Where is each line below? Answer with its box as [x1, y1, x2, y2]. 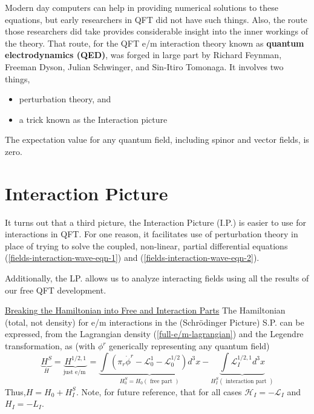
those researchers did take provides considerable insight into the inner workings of [5, 25, 308, 38]
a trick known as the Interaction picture [19, 113, 168, 125]
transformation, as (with [5, 340, 96, 352]
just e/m [63, 369, 86, 376]
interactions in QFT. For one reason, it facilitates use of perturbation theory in [5, 228, 298, 240]
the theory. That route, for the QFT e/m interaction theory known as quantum [5, 36, 304, 49]
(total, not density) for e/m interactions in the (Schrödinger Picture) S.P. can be [5, 315, 304, 328]
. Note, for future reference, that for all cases [76, 385, 242, 398]
